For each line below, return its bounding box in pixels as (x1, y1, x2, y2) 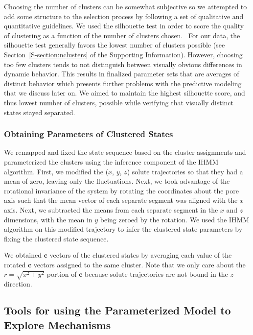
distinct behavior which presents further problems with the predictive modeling (4, 78, 242, 88)
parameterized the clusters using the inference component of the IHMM (4, 156, 219, 167)
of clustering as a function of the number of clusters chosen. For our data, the (4, 30, 240, 40)
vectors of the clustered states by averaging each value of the (49, 250, 232, 260)
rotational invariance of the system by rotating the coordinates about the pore (4, 185, 239, 195)
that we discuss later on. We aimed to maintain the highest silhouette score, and (4, 88, 245, 98)
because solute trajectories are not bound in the (85, 269, 228, 279)
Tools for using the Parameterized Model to (4, 303, 231, 318)
